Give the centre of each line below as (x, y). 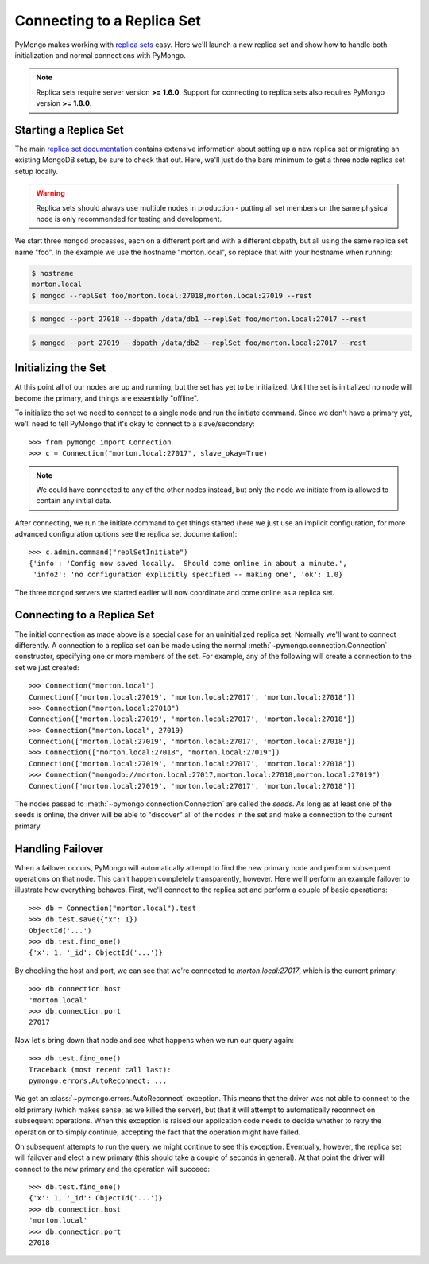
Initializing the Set (60, 368)
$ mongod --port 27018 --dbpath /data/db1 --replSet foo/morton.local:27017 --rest (199, 319)
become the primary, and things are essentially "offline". (106, 398)
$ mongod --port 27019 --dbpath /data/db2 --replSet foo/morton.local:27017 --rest (199, 343)
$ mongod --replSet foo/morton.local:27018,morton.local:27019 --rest (172, 295)
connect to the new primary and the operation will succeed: (112, 1169)
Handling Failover (59, 849)
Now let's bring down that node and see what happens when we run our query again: (154, 1040)
